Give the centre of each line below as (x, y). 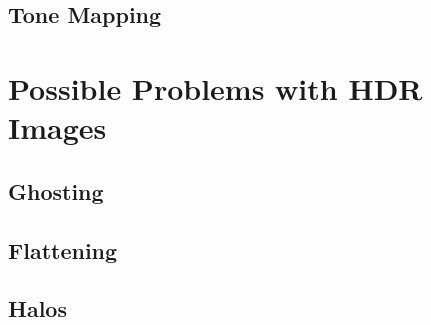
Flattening (63, 249)
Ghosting (56, 190)
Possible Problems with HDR (215, 87)
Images (57, 127)
